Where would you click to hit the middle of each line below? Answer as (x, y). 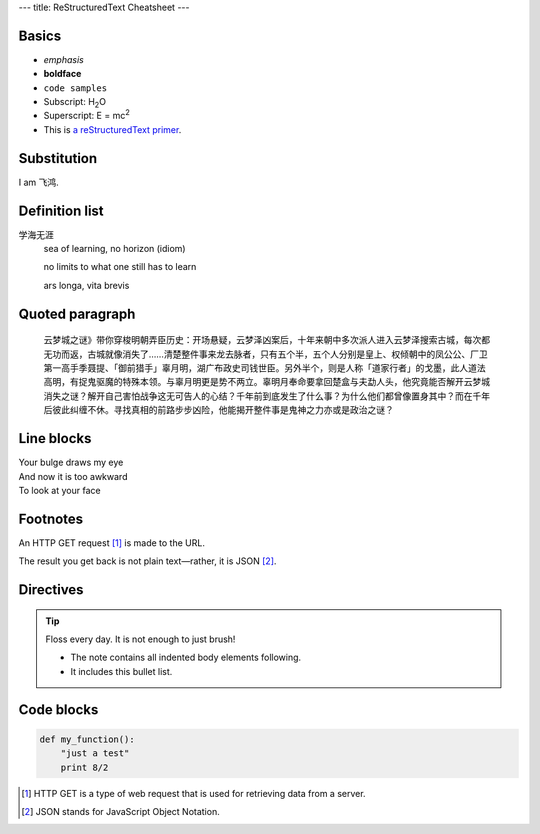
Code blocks (58, 709)
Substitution (58, 158)
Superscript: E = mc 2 (86, 115)
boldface (62, 74)
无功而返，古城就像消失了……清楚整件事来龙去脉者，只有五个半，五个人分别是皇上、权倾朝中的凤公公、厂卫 (266, 354)
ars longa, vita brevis (86, 285)
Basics (40, 35)
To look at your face (59, 490)
